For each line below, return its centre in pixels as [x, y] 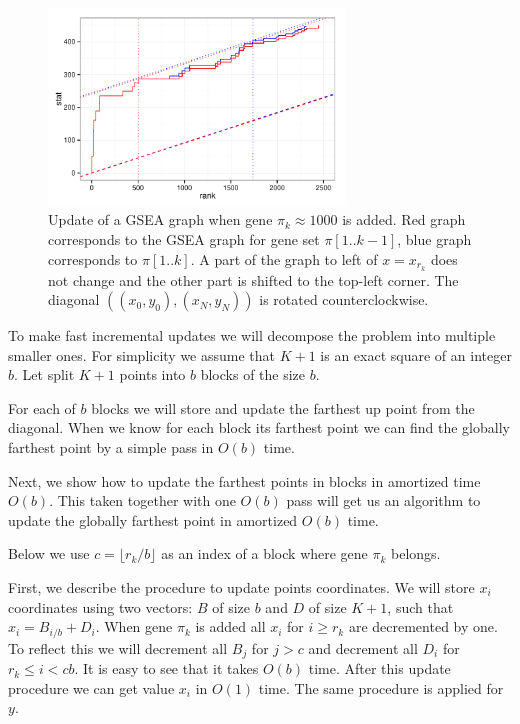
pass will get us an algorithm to [383, 500]
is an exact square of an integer [416, 354]
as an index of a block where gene [264, 553]
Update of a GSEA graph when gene [160, 219]
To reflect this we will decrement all [118, 647]
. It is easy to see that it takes [166, 668]
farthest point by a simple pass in [111, 447]
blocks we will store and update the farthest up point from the [283, 407]
